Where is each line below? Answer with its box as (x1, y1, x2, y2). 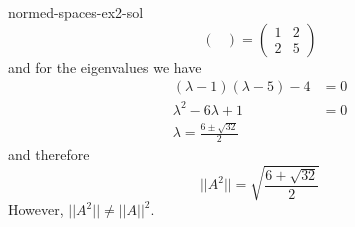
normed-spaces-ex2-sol (8, 2, 144, 22)
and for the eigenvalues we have (8, 56, 202, 77)
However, (8, 199, 64, 220)
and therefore (8, 144, 90, 165)
